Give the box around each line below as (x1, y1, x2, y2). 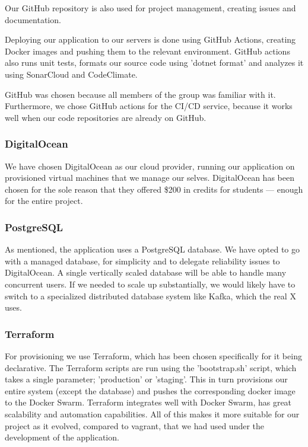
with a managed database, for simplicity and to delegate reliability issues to (5, 254, 280, 267)
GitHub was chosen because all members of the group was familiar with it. (5, 88, 276, 100)
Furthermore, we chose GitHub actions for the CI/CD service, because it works (5, 100, 293, 112)
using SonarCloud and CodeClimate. (5, 68, 138, 80)
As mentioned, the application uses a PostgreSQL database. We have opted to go (5, 243, 300, 256)
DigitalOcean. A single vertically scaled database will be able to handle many (5, 266, 287, 279)
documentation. (5, 13, 61, 25)
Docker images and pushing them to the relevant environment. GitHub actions (5, 44, 290, 57)
